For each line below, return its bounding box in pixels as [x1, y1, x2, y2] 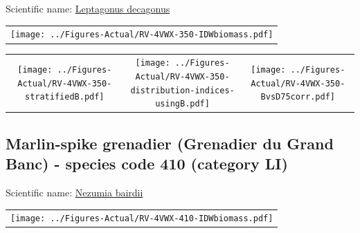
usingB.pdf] [155, 99, 210, 109]
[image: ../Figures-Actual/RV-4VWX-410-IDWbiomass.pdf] [10, 214, 273, 224]
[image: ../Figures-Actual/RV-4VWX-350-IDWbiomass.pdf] [10, 30, 273, 40]
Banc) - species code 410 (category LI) [6, 153, 288, 174]
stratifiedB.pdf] [24, 92, 105, 102]
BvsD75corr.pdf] [260, 92, 335, 102]
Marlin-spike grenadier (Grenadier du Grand [6, 132, 334, 153]
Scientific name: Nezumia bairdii [6, 185, 143, 199]
